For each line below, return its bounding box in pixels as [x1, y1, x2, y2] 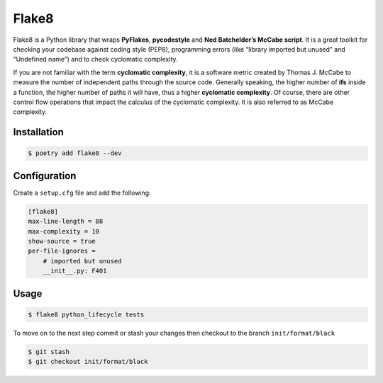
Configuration [13, 170, 77, 182]
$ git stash [28, 348, 70, 355]
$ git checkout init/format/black [28, 358, 148, 366]
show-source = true [28, 237, 96, 245]
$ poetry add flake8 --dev [28, 149, 122, 157]
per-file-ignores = [28, 247, 96, 255]
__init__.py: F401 [43, 267, 107, 275]
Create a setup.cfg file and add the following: [13, 188, 152, 197]
